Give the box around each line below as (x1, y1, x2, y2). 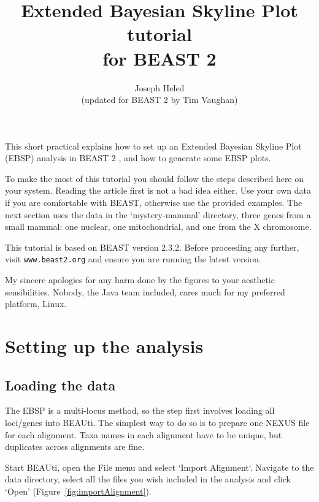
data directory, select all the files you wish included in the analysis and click (5, 473, 291, 485)
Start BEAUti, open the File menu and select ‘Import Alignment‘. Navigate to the (5, 460, 314, 473)
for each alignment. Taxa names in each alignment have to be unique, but (5, 428, 282, 441)
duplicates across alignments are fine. (5, 440, 145, 453)
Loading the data (5, 375, 116, 394)
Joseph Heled (134, 81, 185, 94)
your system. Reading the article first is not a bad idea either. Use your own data (5, 184, 311, 197)
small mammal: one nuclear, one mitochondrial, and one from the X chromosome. (5, 220, 312, 233)
